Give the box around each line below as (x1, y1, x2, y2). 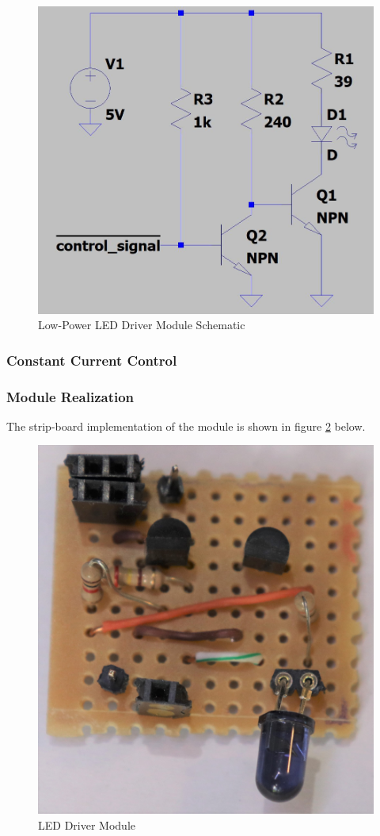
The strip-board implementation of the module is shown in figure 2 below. (6, 417, 366, 434)
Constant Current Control (6, 350, 177, 370)
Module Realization (6, 386, 135, 406)
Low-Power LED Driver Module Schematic (38, 316, 245, 333)
